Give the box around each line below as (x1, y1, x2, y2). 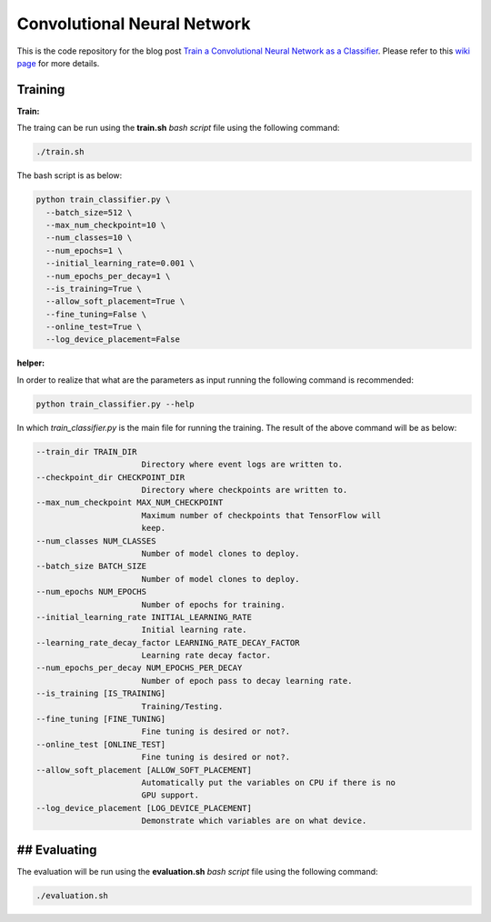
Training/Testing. (141, 701, 224, 711)
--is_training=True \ (45, 283, 143, 294)
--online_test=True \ (45, 322, 143, 332)
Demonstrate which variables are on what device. (141, 816, 367, 827)
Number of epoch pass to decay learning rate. (141, 676, 353, 686)
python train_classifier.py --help (35, 398, 195, 409)
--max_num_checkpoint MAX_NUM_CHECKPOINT (35, 497, 224, 508)
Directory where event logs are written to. (141, 459, 344, 470)
